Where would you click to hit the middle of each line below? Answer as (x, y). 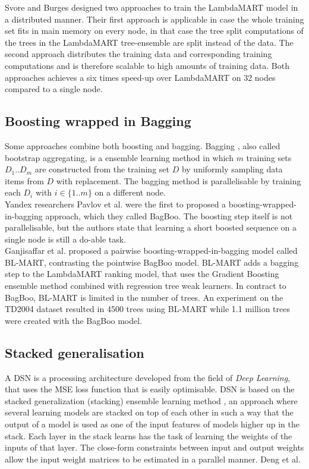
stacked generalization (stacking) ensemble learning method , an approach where (151, 400)
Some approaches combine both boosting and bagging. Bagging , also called (143, 145)
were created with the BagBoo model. (74, 320)
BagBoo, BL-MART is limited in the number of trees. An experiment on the (144, 297)
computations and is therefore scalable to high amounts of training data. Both (147, 65)
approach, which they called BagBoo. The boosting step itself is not (169, 215)
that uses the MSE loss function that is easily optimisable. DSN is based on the (150, 389)
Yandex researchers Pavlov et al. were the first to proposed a (116, 204)
